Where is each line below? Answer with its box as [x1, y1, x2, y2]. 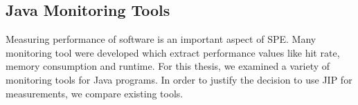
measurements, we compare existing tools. [6, 86, 184, 100]
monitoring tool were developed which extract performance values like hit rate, [6, 45, 340, 59]
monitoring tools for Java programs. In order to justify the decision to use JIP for [6, 72, 352, 86]
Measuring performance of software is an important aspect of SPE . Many [6, 32, 316, 46]
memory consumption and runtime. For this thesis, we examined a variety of [6, 59, 330, 73]
